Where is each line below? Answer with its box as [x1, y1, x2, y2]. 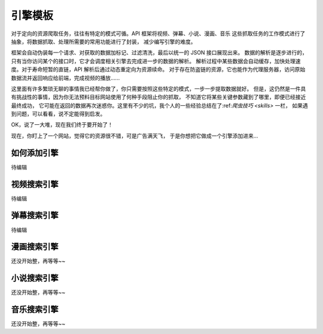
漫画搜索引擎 [11, 242, 59, 252]
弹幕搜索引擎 [11, 210, 59, 220]
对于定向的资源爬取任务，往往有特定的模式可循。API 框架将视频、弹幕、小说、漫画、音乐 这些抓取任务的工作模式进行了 [11, 30, 306, 37]
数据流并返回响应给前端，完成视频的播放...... [11, 74, 120, 81]
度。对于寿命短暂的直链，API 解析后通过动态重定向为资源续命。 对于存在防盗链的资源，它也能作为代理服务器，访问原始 [11, 66, 306, 73]
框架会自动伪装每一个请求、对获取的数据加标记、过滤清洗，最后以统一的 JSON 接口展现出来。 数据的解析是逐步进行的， [11, 49, 308, 56]
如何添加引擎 [11, 148, 59, 158]
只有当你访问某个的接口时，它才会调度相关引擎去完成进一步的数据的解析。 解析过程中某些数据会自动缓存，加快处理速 [11, 57, 301, 65]
